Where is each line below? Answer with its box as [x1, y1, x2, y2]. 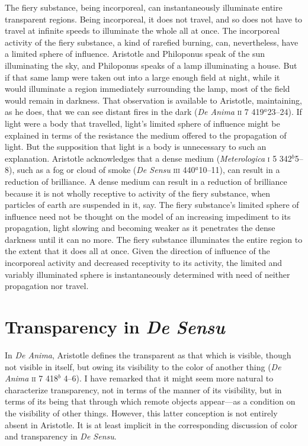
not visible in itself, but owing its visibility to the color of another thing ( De [5, 360, 281, 373]
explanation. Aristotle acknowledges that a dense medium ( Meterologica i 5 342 [5, 152, 292, 164]
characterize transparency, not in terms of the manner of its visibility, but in [5, 383, 282, 396]
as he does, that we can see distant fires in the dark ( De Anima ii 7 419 [5, 105, 264, 118]
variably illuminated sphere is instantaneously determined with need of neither [5, 268, 290, 280]
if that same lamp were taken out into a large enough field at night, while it [5, 70, 280, 83]
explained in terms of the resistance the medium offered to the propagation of [5, 129, 287, 141]
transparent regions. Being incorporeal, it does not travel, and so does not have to [5, 12, 303, 25]
